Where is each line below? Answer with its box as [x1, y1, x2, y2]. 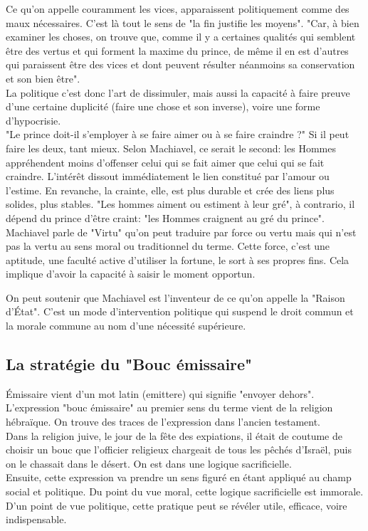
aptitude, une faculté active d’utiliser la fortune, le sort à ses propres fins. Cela [6, 252, 349, 267]
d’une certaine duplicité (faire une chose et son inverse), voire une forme [6, 99, 320, 114]
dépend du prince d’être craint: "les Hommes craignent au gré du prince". [6, 210, 325, 225]
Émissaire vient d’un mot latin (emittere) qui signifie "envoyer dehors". [6, 386, 315, 401]
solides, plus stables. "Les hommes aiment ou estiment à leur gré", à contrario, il [6, 196, 355, 211]
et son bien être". [6, 70, 80, 85]
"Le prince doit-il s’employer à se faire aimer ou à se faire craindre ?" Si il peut [6, 127, 349, 142]
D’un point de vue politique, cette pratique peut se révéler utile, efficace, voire [6, 498, 347, 512]
